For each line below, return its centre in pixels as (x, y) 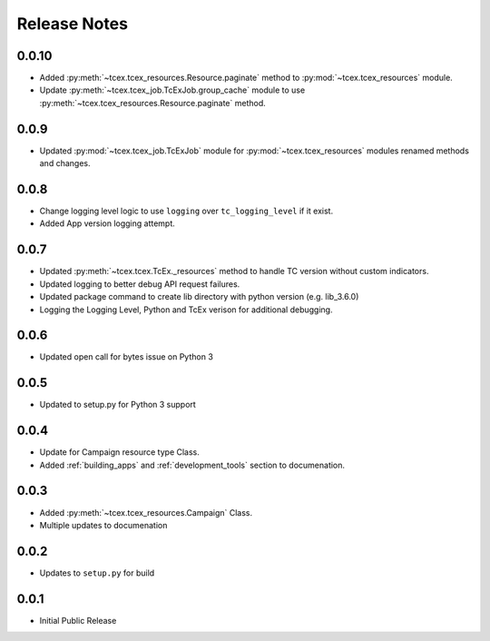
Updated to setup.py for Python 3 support (118, 405)
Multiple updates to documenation (103, 525)
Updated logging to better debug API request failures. (140, 284)
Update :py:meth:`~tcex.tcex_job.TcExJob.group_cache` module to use (172, 90)
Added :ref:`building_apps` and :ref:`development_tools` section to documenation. (192, 465)
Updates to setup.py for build (97, 573)
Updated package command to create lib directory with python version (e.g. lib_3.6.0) (199, 297)
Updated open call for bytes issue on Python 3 (126, 357)
